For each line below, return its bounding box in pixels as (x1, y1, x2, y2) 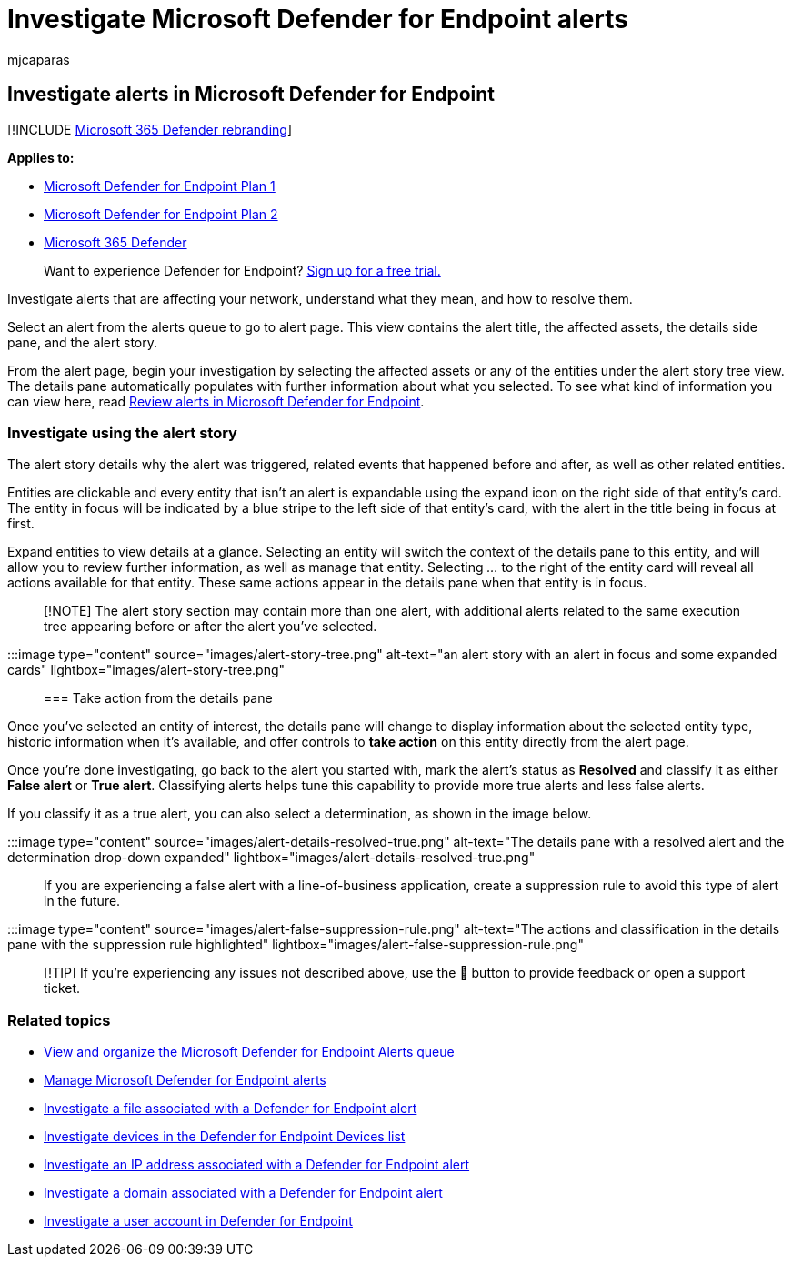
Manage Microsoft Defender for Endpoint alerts (44, 1072, 326, 1088)
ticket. (44, 980, 81, 997)
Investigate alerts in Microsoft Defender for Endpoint (7, 83, 496, 106)
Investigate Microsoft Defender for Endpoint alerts (7, 4, 629, 35)
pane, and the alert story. (7, 334, 157, 350)
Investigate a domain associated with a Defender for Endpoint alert (44, 1185, 443, 1201)
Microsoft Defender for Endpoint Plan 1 (44, 177, 276, 194)
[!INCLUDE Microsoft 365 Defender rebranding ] (7, 121, 293, 137)
